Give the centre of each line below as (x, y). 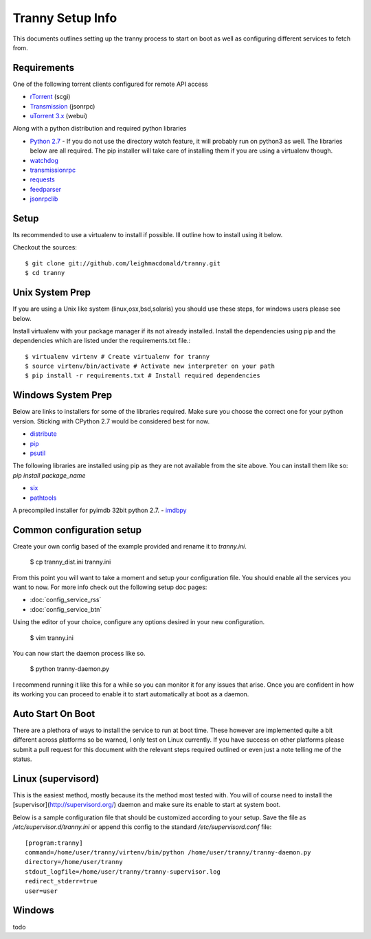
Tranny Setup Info (65, 18)
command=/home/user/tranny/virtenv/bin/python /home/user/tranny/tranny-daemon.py (168, 853)
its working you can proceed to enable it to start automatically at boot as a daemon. (131, 694)
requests (42, 179)
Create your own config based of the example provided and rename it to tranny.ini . (130, 546)
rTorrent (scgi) (50, 97)
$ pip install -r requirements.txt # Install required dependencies (143, 376)
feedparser (46, 189)
